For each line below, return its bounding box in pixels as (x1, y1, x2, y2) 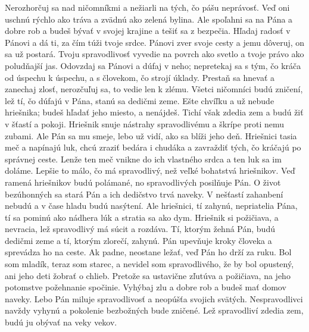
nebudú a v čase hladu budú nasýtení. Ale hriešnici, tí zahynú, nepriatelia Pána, (5, 199, 298, 212)
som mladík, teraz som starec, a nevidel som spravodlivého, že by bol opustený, (5, 258, 294, 270)
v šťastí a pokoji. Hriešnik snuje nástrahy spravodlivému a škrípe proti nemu (5, 117, 284, 130)
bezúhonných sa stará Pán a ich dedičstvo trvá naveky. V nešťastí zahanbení (5, 187, 283, 200)
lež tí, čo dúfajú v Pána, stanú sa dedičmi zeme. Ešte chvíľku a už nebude (5, 94, 274, 107)
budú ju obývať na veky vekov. (5, 316, 117, 328)
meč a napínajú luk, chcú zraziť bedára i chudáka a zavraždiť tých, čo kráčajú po (5, 141, 301, 154)
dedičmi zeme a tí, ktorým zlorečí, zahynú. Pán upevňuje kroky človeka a (5, 234, 272, 246)
